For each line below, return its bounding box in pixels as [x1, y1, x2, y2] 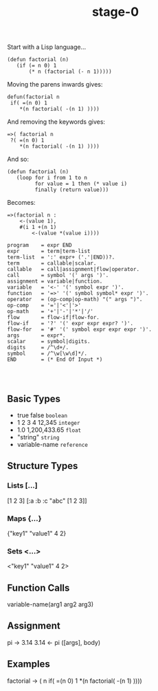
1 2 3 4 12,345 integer [16, 419, 80, 426]
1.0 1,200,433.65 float [16, 426, 81, 434]
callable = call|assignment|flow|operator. [7, 266, 139, 273]
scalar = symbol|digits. [7, 338, 91, 345]
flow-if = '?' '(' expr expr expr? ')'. [7, 320, 134, 327]
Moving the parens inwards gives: [7, 80, 103, 89]
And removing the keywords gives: [7, 118, 105, 126]
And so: [7, 155, 30, 164]
